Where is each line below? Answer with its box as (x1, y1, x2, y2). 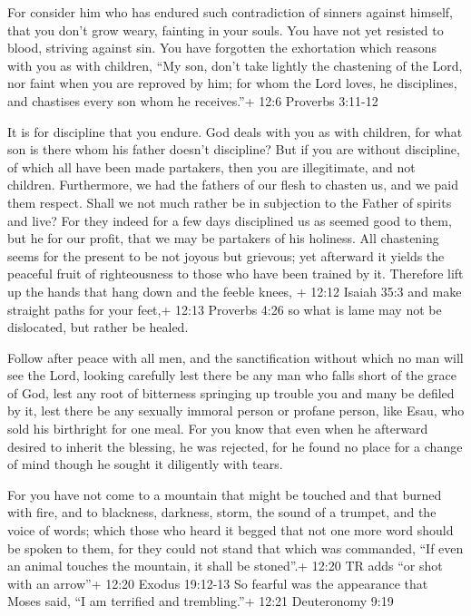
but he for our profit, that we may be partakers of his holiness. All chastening (7, 229, 439, 248)
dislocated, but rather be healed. (7, 318, 189, 337)
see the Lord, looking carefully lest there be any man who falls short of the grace (7, 366, 456, 385)
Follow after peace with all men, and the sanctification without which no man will (7, 347, 464, 367)
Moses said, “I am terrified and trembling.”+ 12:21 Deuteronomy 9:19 (7, 592, 394, 611)
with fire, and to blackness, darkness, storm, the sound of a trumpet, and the (7, 503, 437, 522)
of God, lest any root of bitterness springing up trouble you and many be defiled (7, 383, 455, 402)
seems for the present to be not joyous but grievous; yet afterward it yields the (7, 246, 445, 265)
